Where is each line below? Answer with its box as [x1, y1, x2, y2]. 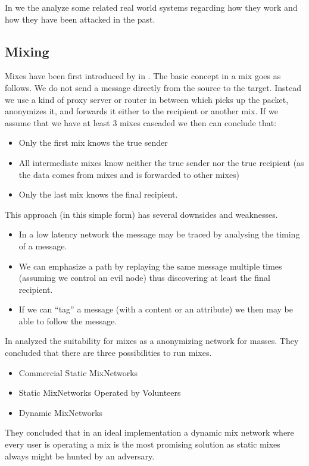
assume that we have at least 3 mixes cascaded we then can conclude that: [5, 116, 277, 129]
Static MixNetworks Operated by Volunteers [18, 386, 181, 399]
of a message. [18, 239, 67, 252]
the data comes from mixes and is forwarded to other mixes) [18, 168, 240, 180]
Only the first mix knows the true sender [18, 136, 168, 149]
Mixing [5, 42, 49, 60]
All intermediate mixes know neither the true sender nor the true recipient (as [18, 156, 304, 168]
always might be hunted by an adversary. [5, 449, 155, 462]
